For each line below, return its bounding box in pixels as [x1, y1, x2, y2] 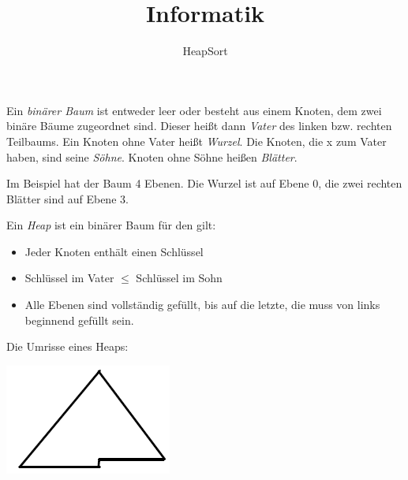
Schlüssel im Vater [24, 270, 114, 286]
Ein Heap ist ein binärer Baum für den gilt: [6, 217, 216, 233]
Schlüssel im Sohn [136, 270, 223, 286]
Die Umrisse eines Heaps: [6, 338, 129, 355]
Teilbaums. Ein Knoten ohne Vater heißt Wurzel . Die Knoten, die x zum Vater [6, 132, 387, 149]
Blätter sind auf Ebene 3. [6, 190, 129, 207]
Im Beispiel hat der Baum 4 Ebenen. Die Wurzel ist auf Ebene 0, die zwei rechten [6, 175, 402, 192]
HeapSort [182, 43, 228, 59]
